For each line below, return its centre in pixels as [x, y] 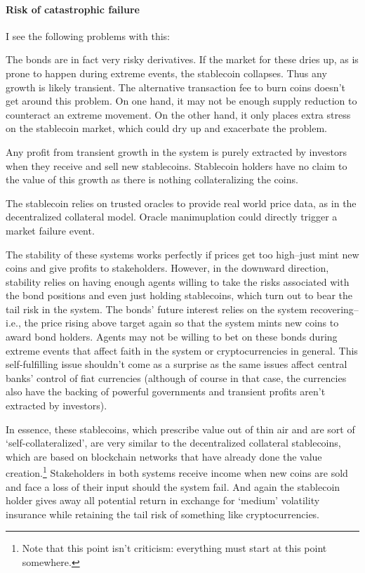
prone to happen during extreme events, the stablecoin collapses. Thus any [166, 73]
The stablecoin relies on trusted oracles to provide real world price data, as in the [181, 203]
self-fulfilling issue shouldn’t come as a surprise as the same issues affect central [177, 364]
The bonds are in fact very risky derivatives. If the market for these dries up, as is [182, 59]
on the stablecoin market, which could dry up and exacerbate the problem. [166, 128]
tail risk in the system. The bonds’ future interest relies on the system [157, 309]
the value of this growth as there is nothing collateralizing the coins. [152, 179]
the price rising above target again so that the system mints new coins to [181, 323]
